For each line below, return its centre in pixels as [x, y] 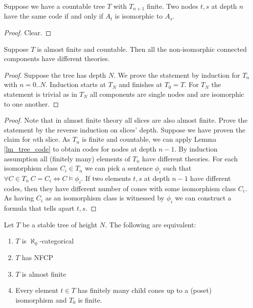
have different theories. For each [190, 158]
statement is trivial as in [41, 94]
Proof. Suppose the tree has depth [55, 75]
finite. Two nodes [172, 6]
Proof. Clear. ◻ [28, 33]
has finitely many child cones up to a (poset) [145, 290]
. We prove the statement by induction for [177, 75]
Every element [37, 290]
